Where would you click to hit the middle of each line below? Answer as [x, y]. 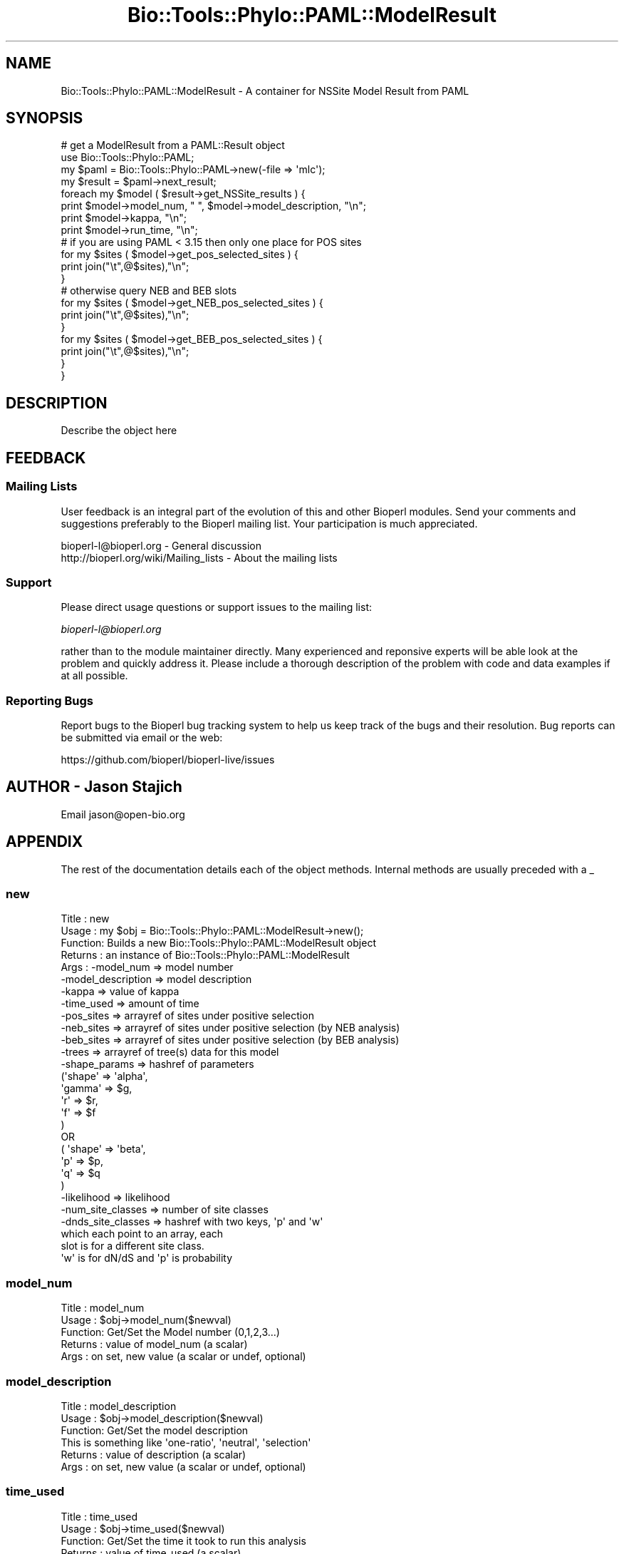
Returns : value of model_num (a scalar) [154, 1344]
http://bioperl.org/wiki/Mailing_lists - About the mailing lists [199, 557]
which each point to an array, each [142, 1234]
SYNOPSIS [45, 118]
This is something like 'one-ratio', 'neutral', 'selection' [186, 1442]
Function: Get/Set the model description [155, 1430]
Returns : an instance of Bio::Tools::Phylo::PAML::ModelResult [205, 955]
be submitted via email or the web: [142, 737]
